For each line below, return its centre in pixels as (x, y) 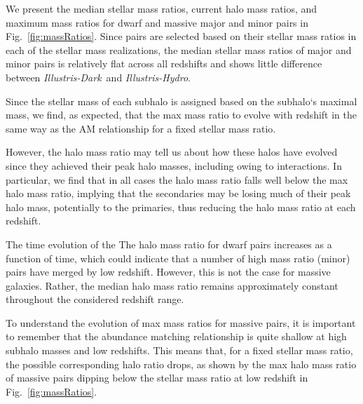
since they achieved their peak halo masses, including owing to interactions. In (174, 165)
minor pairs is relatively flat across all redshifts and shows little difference (164, 63)
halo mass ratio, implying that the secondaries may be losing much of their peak (178, 193)
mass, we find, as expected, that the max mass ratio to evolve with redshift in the (181, 115)
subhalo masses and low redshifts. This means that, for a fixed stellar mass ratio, (179, 350)
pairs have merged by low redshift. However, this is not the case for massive (168, 272)
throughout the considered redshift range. (95, 299)
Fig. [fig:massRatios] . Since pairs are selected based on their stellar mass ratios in (181, 36)
